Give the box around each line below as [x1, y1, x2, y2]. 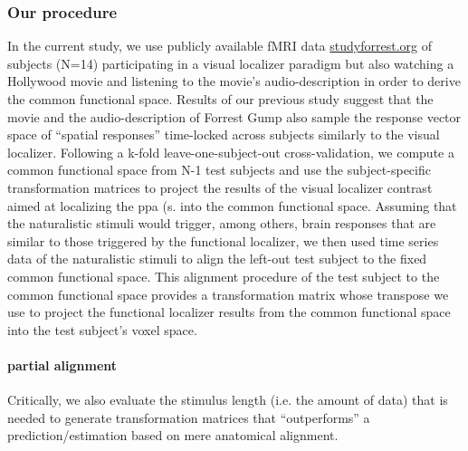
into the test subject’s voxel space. [7, 320, 197, 339]
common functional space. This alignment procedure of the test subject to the [7, 266, 440, 285]
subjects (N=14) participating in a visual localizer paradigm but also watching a [7, 53, 454, 72]
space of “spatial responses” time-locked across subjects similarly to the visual [7, 125, 440, 144]
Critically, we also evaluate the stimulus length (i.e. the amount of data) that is [7, 390, 448, 409]
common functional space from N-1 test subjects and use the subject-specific [7, 160, 431, 179]
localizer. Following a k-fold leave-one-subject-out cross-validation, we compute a [7, 142, 454, 161]
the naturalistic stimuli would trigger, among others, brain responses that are [7, 214, 436, 233]
